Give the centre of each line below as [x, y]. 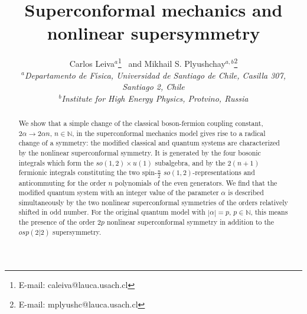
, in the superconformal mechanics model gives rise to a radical [169, 133]
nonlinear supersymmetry [153, 33]
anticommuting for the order [62, 182]
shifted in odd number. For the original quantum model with [112, 212]
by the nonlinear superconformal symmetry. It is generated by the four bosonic [140, 153]
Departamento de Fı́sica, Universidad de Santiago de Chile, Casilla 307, [155, 75]
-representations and [224, 172]
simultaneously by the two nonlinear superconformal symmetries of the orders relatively [153, 202]
